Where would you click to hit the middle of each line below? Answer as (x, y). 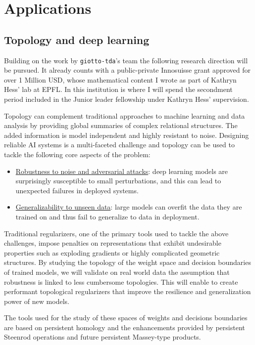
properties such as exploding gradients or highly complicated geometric (112, 252)
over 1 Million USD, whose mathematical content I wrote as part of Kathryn (120, 79)
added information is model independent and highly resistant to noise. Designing (127, 135)
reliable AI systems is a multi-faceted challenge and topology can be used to (119, 145)
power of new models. (37, 301)
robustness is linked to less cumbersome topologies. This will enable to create (121, 281)
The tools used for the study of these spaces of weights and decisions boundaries (126, 318)
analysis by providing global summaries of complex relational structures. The (121, 125)
